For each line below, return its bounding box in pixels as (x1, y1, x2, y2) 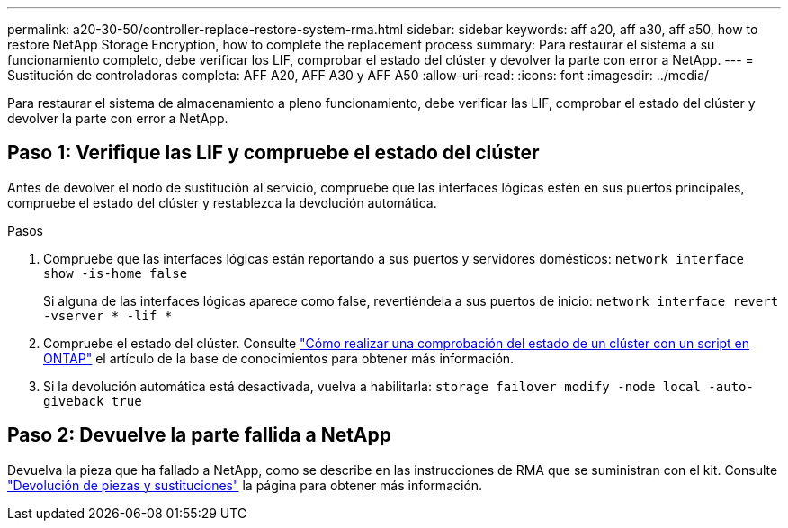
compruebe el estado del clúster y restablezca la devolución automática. (7, 194, 437, 210)
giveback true (43, 393, 142, 408)
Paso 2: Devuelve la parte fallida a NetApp (7, 424, 391, 447)
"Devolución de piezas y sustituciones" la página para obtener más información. (7, 477, 483, 493)
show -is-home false (43, 265, 188, 281)
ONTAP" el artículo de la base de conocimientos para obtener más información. (43, 350, 515, 366)
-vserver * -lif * (43, 308, 173, 323)
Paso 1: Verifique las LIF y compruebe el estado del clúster (7, 141, 540, 165)
